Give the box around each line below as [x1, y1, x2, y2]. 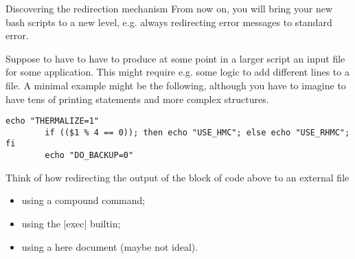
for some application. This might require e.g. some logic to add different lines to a [5, 65, 350, 79]
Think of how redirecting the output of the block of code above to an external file [5, 170, 350, 184]
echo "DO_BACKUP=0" [45, 150, 134, 161]
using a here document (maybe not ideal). [21, 239, 198, 254]
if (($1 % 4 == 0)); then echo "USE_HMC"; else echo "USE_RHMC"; [45, 127, 350, 137]
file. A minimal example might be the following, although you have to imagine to [5, 78, 346, 92]
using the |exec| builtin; [21, 216, 121, 230]
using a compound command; [21, 193, 146, 207]
